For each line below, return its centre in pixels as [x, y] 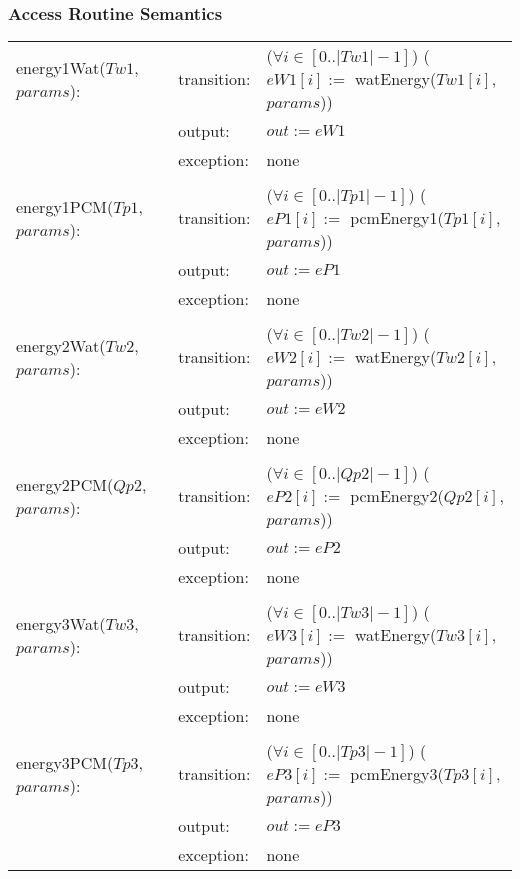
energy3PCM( [65, 762]
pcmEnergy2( [397, 496]
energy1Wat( [61, 67]
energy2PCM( [65, 484]
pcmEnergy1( [397, 218]
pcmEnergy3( [397, 774]
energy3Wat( [61, 623]
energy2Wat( [61, 345]
